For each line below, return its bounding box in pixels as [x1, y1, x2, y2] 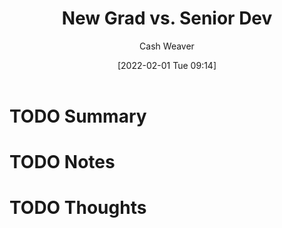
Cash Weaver [139, 40, 195, 52]
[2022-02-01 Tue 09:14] [117, 59, 217, 71]
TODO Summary [9, 105, 147, 127]
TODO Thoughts [9, 197, 147, 219]
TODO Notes [9, 151, 116, 174]
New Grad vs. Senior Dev [61, 7, 273, 30]
